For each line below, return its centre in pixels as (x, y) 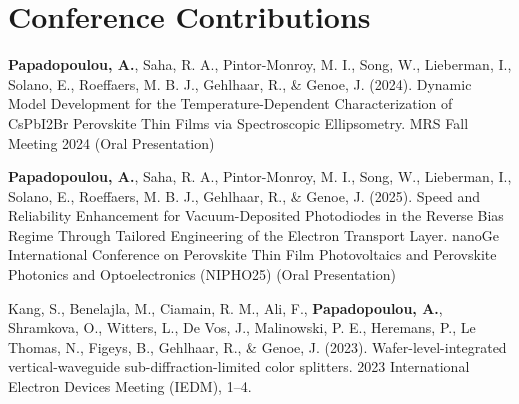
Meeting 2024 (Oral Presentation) (111, 142)
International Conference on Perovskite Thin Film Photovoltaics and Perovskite (252, 254)
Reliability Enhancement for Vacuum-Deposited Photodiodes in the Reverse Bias (256, 215)
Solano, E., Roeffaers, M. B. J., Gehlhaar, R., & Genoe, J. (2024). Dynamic (240, 83)
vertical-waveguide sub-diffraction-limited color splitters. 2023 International (239, 366)
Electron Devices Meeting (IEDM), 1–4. (130, 386)
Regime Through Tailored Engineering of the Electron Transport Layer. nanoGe (253, 234)
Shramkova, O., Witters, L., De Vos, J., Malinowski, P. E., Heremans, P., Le (242, 327)
